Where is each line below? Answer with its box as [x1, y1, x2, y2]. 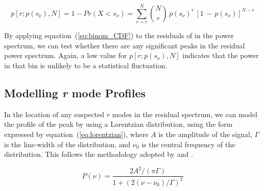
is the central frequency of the [141, 139, 235, 149]
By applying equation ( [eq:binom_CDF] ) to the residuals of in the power [4, 30, 234, 41]
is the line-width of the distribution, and [4, 139, 131, 149]
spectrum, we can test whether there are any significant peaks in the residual [4, 40, 245, 50]
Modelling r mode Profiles [4, 85, 146, 100]
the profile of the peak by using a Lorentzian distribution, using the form [4, 119, 233, 129]
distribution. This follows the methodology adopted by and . [4, 149, 193, 159]
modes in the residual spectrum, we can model [112, 108, 257, 119]
